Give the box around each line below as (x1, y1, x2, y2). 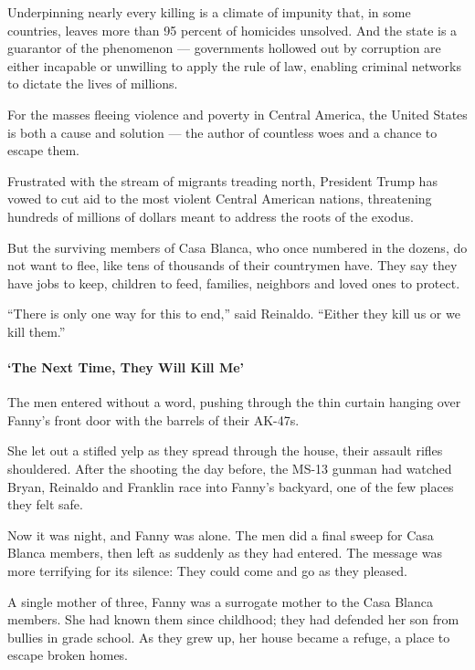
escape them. (7, 141, 80, 160)
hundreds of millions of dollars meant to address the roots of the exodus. (7, 206, 414, 225)
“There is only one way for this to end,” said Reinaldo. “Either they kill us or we (7, 304, 460, 323)
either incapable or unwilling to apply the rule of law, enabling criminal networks (7, 56, 461, 75)
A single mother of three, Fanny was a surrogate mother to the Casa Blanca (7, 591, 433, 611)
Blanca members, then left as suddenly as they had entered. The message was (7, 543, 442, 562)
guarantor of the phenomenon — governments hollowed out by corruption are (7, 38, 441, 58)
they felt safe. (7, 495, 83, 514)
